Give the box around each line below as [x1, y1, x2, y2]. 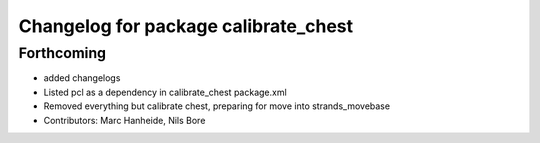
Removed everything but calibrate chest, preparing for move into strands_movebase [43, 100, 390, 112]
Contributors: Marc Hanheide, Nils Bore [43, 114, 206, 126]
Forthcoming [18, 44, 107, 62]
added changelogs [43, 72, 121, 84]
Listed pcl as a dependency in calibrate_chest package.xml [43, 86, 287, 98]
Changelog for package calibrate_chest [18, 15, 354, 37]
